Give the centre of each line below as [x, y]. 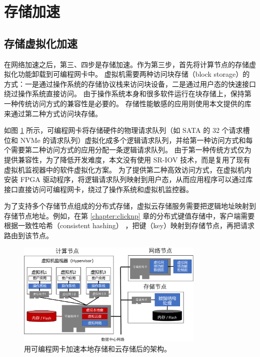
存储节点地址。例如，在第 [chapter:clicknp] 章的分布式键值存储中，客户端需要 [129, 215]
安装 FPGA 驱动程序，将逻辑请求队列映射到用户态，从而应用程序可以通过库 [128, 179]
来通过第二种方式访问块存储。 [53, 113]
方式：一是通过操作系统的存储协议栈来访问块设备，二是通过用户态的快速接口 [130, 83]
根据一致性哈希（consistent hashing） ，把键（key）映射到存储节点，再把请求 [129, 225]
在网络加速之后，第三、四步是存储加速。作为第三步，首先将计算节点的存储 [126, 64]
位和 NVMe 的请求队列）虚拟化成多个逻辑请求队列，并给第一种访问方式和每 [128, 140]
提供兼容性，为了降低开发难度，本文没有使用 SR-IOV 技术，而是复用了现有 [127, 159]
